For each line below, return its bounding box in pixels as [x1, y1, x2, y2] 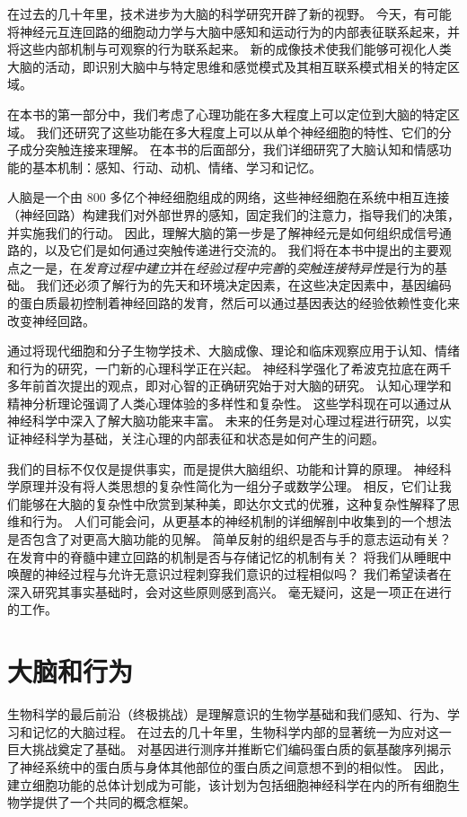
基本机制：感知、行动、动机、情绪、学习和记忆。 [31, 157, 322, 176]
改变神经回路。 [7, 311, 95, 329]
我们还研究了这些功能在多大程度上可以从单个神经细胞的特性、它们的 [36, 122, 439, 141]
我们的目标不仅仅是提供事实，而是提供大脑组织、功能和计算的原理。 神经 [7, 459, 439, 478]
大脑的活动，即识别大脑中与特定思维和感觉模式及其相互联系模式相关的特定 [7, 57, 447, 75]
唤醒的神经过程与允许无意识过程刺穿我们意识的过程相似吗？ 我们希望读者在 [7, 565, 452, 584]
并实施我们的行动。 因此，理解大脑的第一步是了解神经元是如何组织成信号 [7, 223, 439, 242]
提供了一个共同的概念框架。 [31, 793, 196, 812]
